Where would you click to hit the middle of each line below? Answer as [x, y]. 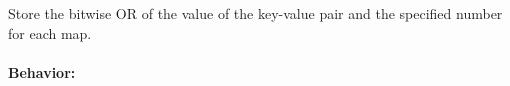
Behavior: [42, 71]
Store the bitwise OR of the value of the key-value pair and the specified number [255, 13]
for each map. [50, 32]
